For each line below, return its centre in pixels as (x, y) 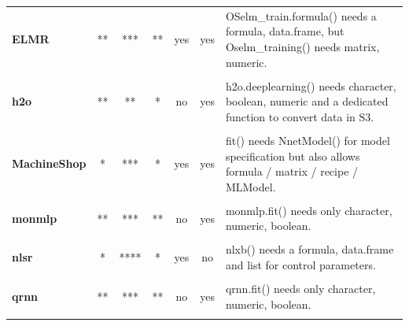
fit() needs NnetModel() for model (308, 140)
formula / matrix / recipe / (292, 171)
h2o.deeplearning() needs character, (311, 85)
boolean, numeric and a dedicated (307, 101)
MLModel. (251, 186)
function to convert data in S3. (300, 116)
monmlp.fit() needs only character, (309, 210)
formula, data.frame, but (285, 31)
